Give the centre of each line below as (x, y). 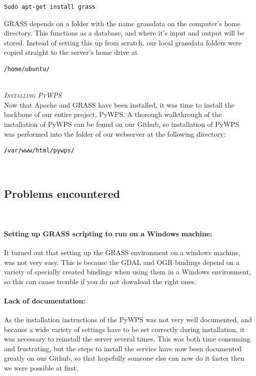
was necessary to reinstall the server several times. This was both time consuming (127, 339)
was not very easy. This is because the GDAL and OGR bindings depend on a (122, 262)
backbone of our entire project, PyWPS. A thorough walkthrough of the (113, 114)
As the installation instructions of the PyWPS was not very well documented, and (128, 320)
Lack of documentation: (45, 300)
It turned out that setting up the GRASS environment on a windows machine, (122, 252)
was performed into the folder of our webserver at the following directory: (115, 133)
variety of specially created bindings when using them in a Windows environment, (128, 272)
